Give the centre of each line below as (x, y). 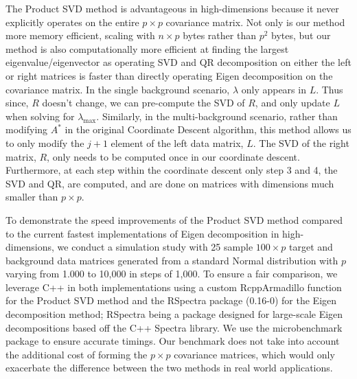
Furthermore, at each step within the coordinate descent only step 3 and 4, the (172, 170)
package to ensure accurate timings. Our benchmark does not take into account (173, 341)
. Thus (330, 89)
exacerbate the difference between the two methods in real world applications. (169, 368)
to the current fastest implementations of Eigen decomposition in (142, 233)
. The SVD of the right (301, 142)
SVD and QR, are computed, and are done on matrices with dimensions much (170, 183)
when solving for (40, 116)
